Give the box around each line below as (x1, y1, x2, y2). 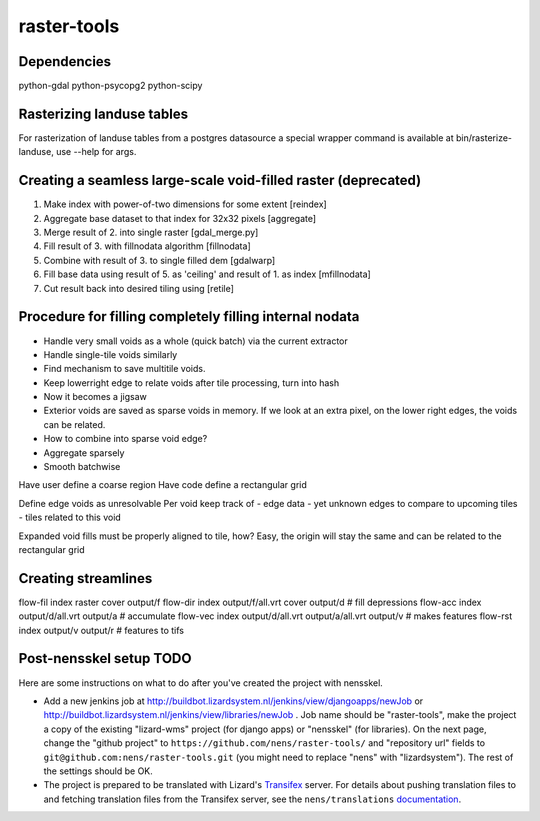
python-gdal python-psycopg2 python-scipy (18, 80, 203, 92)
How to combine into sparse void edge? (43, 433, 208, 445)
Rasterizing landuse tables (18, 105, 189, 122)
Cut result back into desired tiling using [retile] (43, 282, 235, 294)
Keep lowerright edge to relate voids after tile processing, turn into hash (43, 376, 340, 389)
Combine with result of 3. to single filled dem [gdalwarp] (43, 254, 276, 266)
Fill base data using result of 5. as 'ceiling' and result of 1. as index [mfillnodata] (43, 268, 372, 280)
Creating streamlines (18, 570, 153, 587)
